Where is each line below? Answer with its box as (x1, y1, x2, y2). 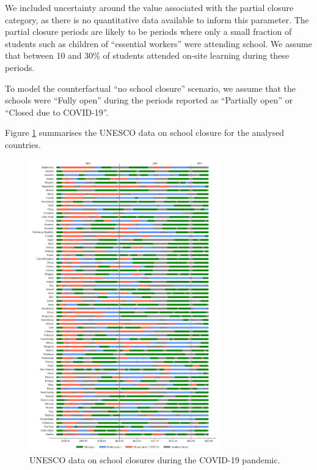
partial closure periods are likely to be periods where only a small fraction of (5, 25, 292, 38)
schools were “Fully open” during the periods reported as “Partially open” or (5, 94, 293, 106)
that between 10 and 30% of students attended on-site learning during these (5, 49, 290, 62)
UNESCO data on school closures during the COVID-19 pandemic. (29, 453, 280, 466)
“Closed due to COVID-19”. (5, 105, 109, 118)
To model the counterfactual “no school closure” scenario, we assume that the (5, 81, 296, 94)
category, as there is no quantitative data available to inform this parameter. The (5, 13, 309, 26)
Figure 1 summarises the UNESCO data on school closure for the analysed (5, 126, 285, 139)
